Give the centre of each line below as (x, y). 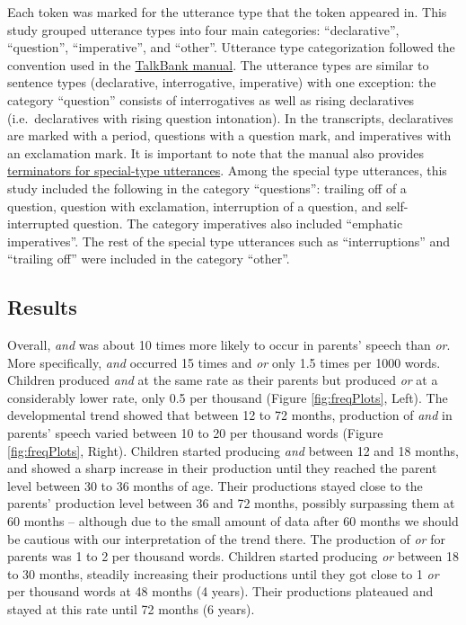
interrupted (38, 223)
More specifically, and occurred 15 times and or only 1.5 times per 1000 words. (224, 362)
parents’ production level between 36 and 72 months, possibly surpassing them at (231, 503)
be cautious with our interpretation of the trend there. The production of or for (226, 538)
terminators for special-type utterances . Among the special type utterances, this (227, 170)
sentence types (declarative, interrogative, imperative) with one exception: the (222, 82)
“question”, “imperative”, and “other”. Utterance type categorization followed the (231, 47)
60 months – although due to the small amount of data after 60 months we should (233, 521)
